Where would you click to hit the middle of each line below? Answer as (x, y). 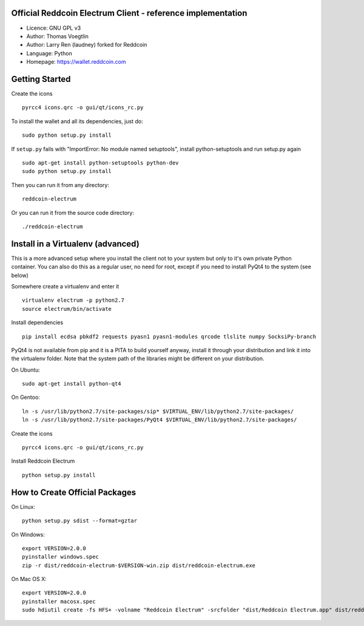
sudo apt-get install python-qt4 (72, 384)
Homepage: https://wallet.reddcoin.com (76, 62)
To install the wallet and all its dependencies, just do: (77, 121)
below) (20, 275)
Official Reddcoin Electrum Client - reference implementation (129, 13)
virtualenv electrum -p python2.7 (73, 300)
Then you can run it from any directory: (60, 185)
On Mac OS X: (29, 579)
